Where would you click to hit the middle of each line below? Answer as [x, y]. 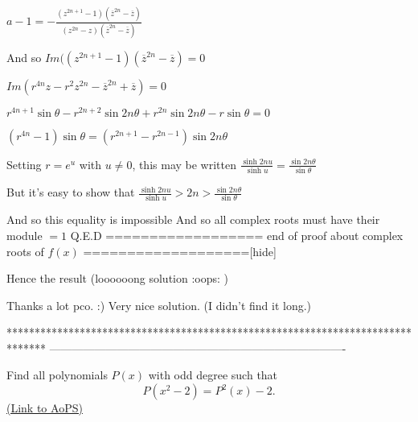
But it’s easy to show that [71, 192]
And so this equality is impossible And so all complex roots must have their [193, 219]
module [25, 235]
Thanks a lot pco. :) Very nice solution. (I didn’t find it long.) [159, 305]
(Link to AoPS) [45, 408]
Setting [24, 164]
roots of [25, 251]
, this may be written [184, 164]
